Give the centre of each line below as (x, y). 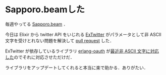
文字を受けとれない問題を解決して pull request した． (60, 40)
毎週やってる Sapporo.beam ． (37, 24)
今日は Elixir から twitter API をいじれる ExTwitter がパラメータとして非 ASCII (83, 34)
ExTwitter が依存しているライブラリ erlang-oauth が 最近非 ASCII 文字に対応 (82, 51)
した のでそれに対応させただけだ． (40, 57)
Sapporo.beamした (45, 10)
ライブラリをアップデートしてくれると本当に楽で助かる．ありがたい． (77, 67)
